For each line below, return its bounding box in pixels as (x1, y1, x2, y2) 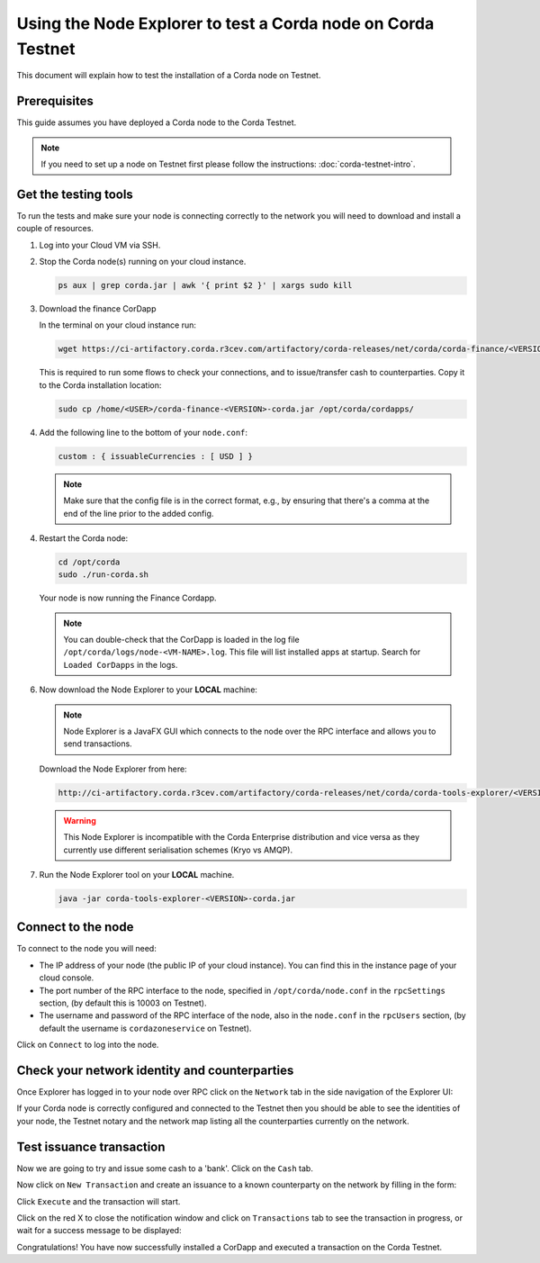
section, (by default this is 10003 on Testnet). (39, 997, 207, 1008)
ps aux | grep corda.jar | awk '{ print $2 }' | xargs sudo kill (58, 280, 353, 291)
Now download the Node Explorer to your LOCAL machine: (39, 684, 258, 695)
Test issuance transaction (16, 1139, 166, 1154)
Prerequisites (16, 94, 94, 109)
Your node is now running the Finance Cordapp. (39, 592, 217, 603)
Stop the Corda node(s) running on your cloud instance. (39, 257, 247, 267)
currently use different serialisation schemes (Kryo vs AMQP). (63, 844, 292, 855)
